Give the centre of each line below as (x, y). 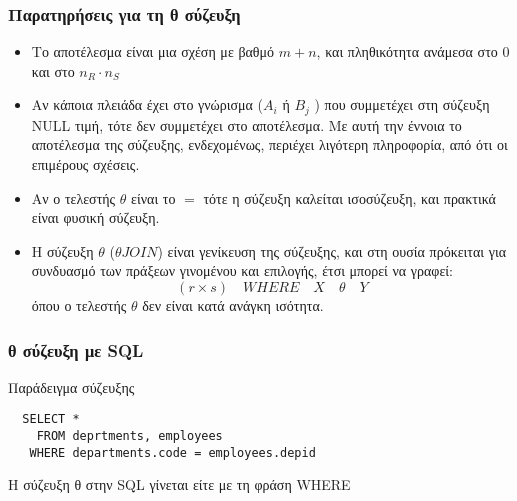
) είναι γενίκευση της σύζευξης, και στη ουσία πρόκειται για (332, 250)
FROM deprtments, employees (129, 436)
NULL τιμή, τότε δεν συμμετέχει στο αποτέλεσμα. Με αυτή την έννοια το (246, 124)
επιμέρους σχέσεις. (85, 164)
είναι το (153, 197)
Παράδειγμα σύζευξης (71, 386)
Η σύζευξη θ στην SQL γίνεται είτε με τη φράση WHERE (179, 484)
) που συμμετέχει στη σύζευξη (402, 104)
